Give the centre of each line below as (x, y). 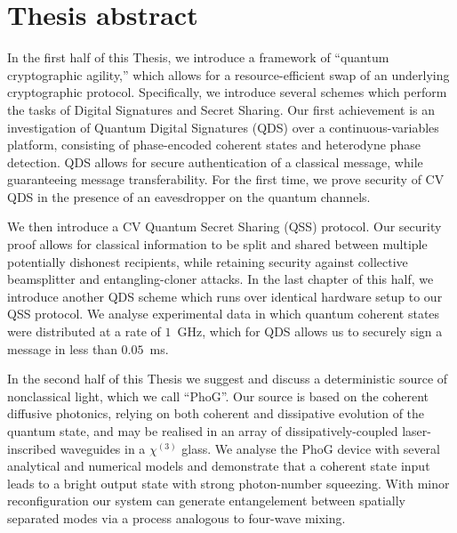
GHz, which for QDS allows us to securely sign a (310, 331)
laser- (417, 431)
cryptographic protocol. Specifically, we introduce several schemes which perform (227, 92)
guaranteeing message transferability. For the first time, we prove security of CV (226, 179)
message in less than (62, 348)
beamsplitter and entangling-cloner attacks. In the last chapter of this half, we (220, 279)
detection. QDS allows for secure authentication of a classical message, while (215, 162)
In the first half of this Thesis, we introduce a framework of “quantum (198, 57)
